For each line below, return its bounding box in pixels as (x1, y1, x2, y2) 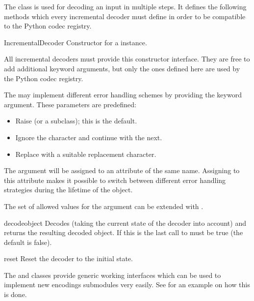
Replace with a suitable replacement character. (15, 149, 156, 159)
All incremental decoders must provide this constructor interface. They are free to (4, 54, 250, 64)
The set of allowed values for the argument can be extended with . (4, 201, 203, 211)
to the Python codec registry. (4, 21, 92, 31)
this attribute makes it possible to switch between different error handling (4, 175, 226, 185)
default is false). (4, 237, 52, 247)
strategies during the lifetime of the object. (4, 184, 133, 195)
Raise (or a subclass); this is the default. (15, 116, 137, 126)
